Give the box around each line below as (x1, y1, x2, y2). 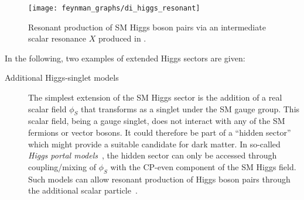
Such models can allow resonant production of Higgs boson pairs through (28, 173, 291, 185)
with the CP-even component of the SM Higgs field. (110, 160, 296, 173)
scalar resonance (28, 32, 86, 44)
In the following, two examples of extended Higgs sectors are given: (5, 51, 245, 64)
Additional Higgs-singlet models (5, 71, 119, 84)
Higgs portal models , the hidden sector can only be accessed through (28, 149, 277, 161)
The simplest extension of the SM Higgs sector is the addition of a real (28, 91, 282, 104)
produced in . (98, 32, 146, 44)
